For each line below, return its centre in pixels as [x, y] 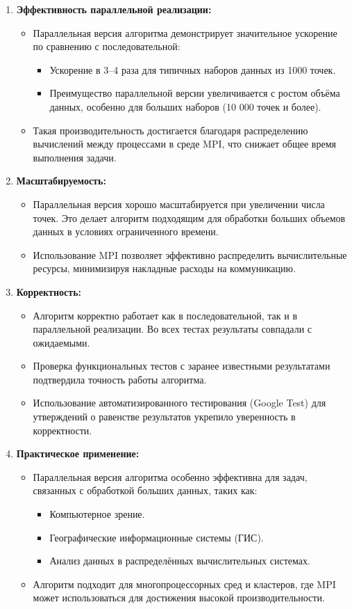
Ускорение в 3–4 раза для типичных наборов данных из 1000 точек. [193, 69]
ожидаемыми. [61, 342]
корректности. [62, 430]
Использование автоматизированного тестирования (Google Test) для [179, 403]
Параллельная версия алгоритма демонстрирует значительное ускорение [185, 32]
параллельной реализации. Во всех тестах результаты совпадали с [172, 329]
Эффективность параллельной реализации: [114, 9]
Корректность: [49, 291]
